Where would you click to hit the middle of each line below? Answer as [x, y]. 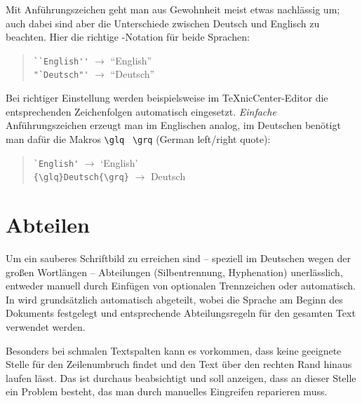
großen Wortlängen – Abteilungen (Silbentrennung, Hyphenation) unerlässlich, [174, 272]
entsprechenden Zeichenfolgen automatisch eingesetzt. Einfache [141, 111]
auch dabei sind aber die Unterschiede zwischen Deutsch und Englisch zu [163, 23]
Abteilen [48, 225]
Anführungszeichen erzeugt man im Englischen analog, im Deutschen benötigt [173, 125]
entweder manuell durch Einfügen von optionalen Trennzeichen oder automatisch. [181, 286]
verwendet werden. [46, 326]
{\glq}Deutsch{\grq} [81, 178]
